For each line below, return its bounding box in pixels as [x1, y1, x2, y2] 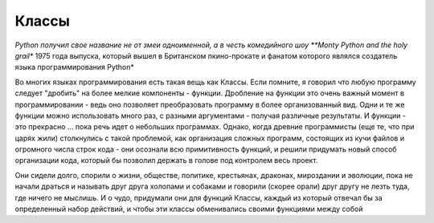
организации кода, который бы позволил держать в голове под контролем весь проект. [14, 156, 318, 165]
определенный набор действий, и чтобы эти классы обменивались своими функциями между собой [14, 205, 363, 214]
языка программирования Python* [14, 63, 134, 72]
